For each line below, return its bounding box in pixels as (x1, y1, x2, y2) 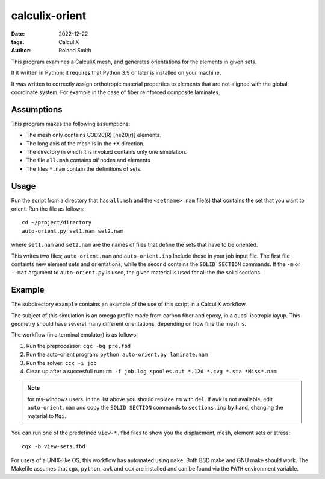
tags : (11, 38, 25, 45)
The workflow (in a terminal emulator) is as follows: (11, 331, 138, 338)
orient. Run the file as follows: (11, 205, 85, 212)
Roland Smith (58, 47, 91, 54)
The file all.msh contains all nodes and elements (26, 157, 150, 164)
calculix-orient (11, 9, 87, 22)
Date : (11, 30, 25, 37)
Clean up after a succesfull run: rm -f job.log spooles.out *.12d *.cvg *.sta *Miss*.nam (26, 368, 277, 375)
